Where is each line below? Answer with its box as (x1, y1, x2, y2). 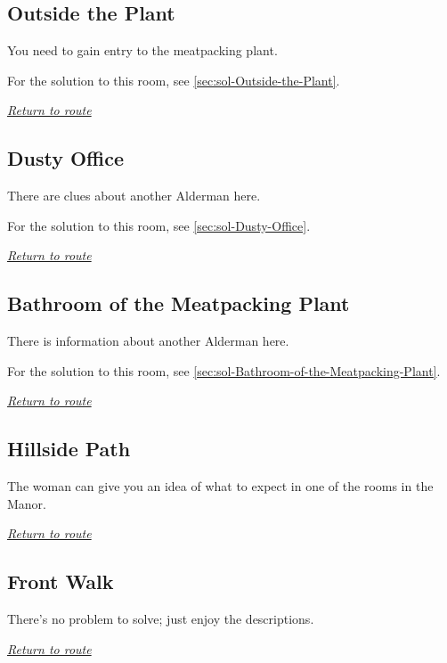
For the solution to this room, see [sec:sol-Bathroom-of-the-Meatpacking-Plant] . (7, 361, 441, 380)
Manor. (7, 494, 47, 512)
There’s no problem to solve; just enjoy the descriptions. (7, 610, 314, 628)
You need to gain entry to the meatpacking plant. (7, 41, 278, 60)
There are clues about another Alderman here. (7, 186, 261, 205)
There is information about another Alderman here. (7, 331, 289, 350)
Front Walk (7, 568, 114, 595)
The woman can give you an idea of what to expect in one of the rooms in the (7, 477, 434, 495)
